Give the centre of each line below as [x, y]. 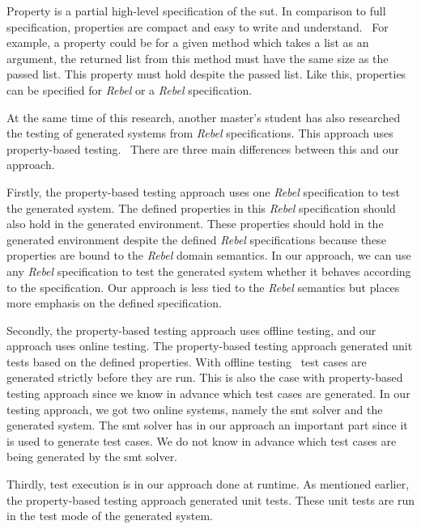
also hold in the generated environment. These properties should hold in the [195, 224]
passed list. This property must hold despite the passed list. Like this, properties [206, 74]
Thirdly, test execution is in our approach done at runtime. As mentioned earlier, [208, 484]
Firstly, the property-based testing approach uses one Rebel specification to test [204, 191]
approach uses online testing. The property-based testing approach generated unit [210, 346]
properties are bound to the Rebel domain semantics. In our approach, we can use [209, 255]
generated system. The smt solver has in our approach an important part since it [207, 425]
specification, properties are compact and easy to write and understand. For [198, 26]
